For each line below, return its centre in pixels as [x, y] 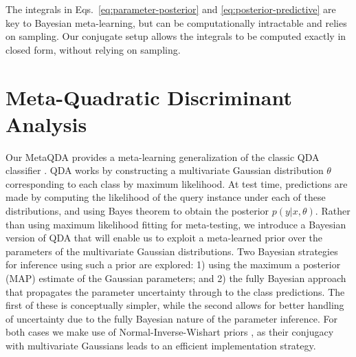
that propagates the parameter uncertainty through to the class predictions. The [175, 291]
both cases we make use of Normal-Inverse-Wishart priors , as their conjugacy [170, 332]
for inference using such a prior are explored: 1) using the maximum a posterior [173, 264]
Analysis [46, 123]
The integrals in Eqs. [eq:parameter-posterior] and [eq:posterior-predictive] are [171, 9]
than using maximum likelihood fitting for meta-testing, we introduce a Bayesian [176, 224]
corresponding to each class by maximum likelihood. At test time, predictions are [177, 183]
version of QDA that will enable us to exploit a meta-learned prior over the [164, 238]
